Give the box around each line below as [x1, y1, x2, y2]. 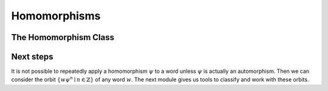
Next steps [11, 52, 53, 62]
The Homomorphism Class [11, 32, 115, 42]
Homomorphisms [11, 9, 101, 22]
